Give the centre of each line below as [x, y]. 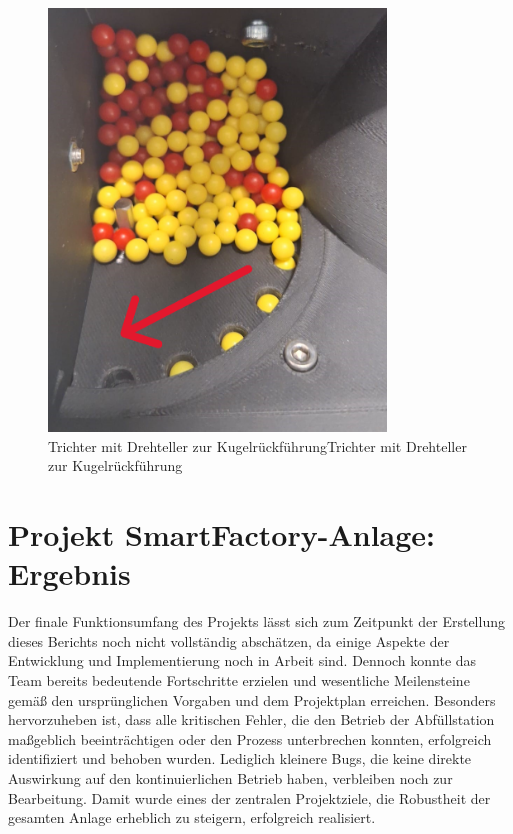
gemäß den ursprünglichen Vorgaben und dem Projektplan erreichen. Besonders [252, 699]
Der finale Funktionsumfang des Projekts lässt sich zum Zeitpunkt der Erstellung [256, 621]
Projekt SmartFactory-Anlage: [222, 534]
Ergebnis [69, 573]
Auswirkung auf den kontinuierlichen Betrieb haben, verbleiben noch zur [230, 777]
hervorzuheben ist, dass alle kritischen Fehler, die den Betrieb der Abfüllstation [251, 719]
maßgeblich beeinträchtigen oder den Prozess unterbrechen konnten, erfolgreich [250, 738]
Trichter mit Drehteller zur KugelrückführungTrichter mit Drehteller [257, 445]
